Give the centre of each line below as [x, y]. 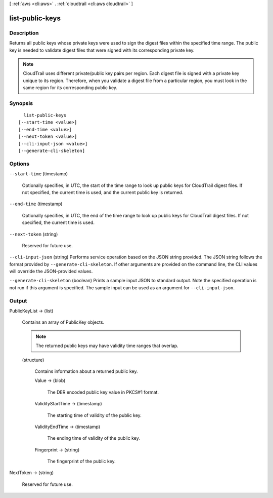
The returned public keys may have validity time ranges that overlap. [107, 346]
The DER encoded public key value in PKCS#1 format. [103, 392]
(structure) [33, 360]
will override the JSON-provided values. [51, 272]
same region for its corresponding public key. [70, 88]
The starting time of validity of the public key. [94, 415]
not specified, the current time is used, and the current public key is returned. [103, 192]
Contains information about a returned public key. [86, 371]
